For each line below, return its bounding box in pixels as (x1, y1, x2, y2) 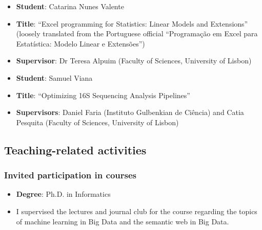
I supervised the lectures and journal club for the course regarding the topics (16, 205, 257, 216)
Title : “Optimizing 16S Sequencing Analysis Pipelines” (16, 89, 190, 100)
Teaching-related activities (4, 142, 147, 157)
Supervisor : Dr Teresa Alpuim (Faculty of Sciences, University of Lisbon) (16, 55, 252, 66)
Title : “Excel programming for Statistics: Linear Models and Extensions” (16, 18, 248, 29)
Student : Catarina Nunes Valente (16, 1, 124, 11)
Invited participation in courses (4, 169, 136, 181)
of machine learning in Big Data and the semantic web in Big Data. (16, 216, 229, 226)
